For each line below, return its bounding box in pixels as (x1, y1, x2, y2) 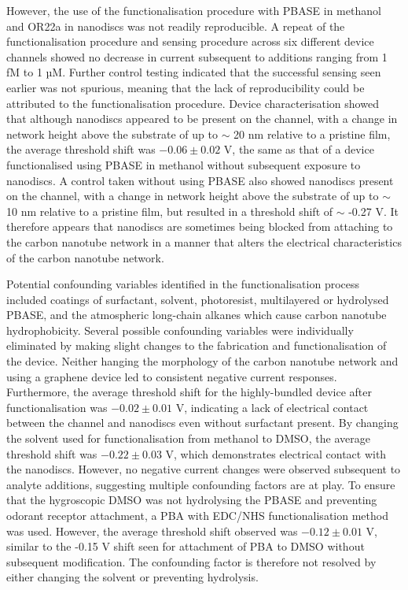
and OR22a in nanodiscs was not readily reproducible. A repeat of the (6, 17, 345, 34)
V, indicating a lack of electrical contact (175, 399, 369, 415)
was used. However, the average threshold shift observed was (6, 522, 298, 539)
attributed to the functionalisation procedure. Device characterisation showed (6, 95, 379, 111)
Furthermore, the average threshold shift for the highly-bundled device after (6, 384, 373, 400)
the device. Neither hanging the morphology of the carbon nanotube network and (6, 353, 399, 369)
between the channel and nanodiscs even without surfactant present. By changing (6, 414, 399, 431)
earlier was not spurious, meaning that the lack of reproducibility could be (6, 79, 365, 95)
